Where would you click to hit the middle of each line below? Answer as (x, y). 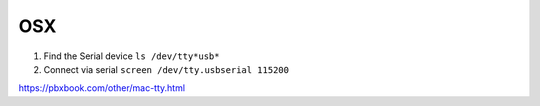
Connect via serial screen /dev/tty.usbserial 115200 (166, 69)
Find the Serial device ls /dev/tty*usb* (131, 56)
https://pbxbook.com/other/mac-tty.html (101, 88)
